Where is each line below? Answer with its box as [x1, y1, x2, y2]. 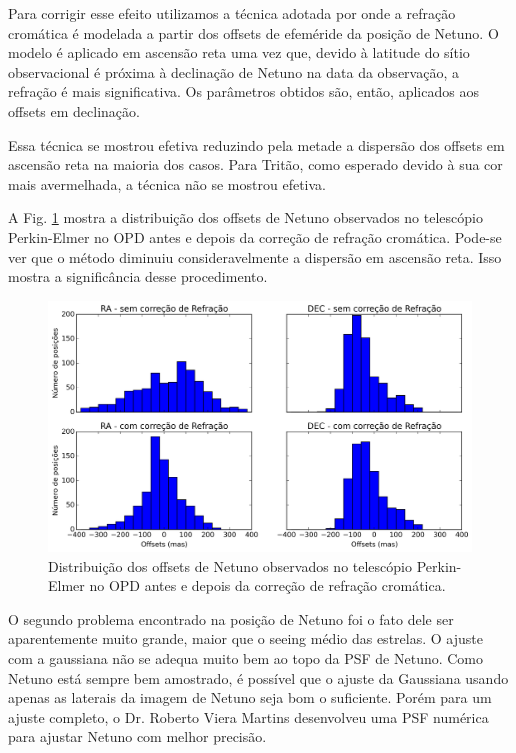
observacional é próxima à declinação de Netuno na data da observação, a [8, 61, 459, 82]
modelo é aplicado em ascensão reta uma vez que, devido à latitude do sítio [8, 42, 470, 63]
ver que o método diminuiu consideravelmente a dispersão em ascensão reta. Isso [8, 246, 502, 267]
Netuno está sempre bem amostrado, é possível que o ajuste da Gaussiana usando [8, 667, 509, 688]
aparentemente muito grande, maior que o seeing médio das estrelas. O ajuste [8, 628, 483, 649]
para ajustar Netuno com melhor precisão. [8, 726, 267, 747]
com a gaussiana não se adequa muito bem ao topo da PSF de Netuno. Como [8, 648, 484, 669]
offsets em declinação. [8, 100, 140, 121]
